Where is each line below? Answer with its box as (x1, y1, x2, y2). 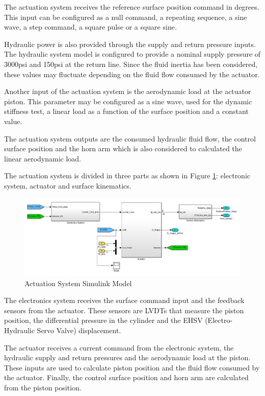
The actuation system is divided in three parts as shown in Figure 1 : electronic (4, 170, 251, 181)
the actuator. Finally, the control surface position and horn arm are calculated (4, 372, 249, 383)
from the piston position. (4, 382, 82, 392)
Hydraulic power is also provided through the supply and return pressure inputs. (4, 38, 256, 49)
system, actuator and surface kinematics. (4, 180, 131, 191)
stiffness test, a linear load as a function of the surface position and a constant (4, 106, 249, 117)
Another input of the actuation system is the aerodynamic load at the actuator (4, 86, 251, 97)
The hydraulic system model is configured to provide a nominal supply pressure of (4, 49, 261, 59)
